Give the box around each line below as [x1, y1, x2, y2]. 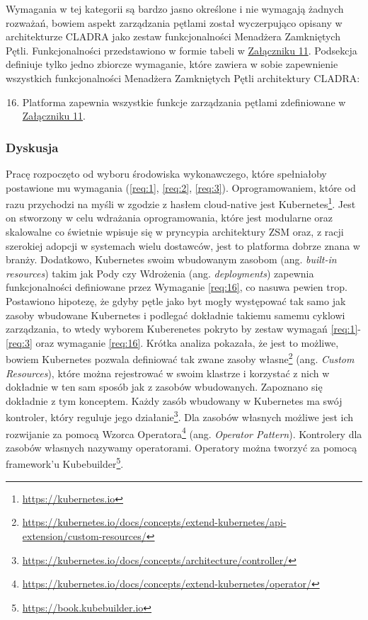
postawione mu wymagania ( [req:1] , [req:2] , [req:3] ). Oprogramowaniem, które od [6, 180, 356, 195]
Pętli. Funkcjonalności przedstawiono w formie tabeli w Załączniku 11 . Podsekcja [6, 42, 357, 57]
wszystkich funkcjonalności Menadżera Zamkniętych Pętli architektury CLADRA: [6, 70, 360, 85]
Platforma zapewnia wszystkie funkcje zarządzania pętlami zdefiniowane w [22, 94, 346, 109]
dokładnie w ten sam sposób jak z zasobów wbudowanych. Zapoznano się [6, 379, 323, 394]
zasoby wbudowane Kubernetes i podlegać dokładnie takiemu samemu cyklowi [6, 307, 345, 322]
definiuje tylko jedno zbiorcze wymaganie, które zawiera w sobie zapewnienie [6, 57, 338, 71]
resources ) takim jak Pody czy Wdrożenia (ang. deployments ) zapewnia [6, 265, 314, 280]
